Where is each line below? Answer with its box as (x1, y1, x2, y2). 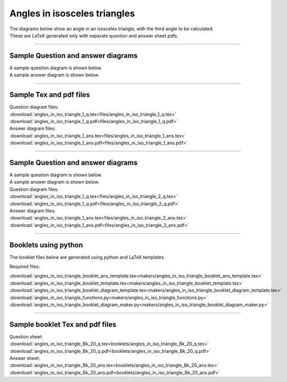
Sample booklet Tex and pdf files (9, 320, 116, 329)
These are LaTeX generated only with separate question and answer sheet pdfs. (9, 32, 179, 38)
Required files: (9, 264, 40, 270)
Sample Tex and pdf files (9, 90, 90, 99)
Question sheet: (9, 333, 43, 339)
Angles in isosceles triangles (9, 8, 135, 19)
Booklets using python (9, 240, 83, 249)
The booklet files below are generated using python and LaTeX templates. (9, 254, 166, 260)
